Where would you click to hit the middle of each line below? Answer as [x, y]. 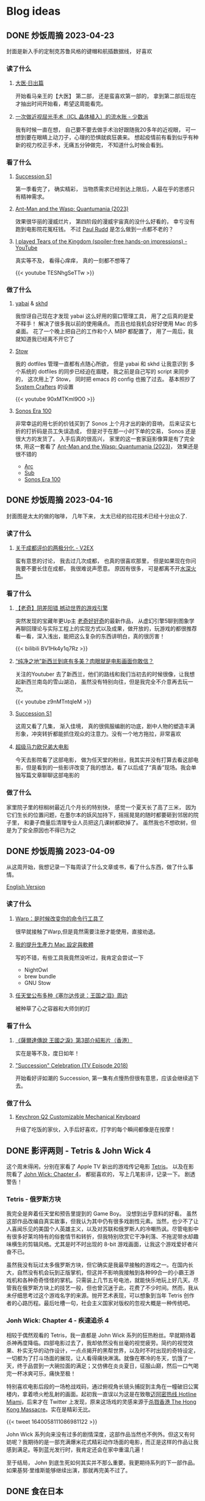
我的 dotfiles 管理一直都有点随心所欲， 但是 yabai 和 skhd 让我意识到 [101, 364]
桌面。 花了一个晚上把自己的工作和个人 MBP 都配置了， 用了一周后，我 [104, 331]
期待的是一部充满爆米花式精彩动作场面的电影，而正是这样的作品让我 [113, 1442]
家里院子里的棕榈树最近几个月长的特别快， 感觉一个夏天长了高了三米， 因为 [101, 807]
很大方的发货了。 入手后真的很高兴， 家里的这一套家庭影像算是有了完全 [105, 438]
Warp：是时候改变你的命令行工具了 [59, 918]
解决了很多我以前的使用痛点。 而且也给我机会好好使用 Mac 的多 [118, 323]
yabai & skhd [31, 303]
